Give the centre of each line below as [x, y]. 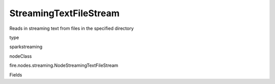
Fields [16, 75]
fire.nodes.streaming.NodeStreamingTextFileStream [64, 65]
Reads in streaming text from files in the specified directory [72, 28]
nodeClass [21, 56]
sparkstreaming [26, 47]
